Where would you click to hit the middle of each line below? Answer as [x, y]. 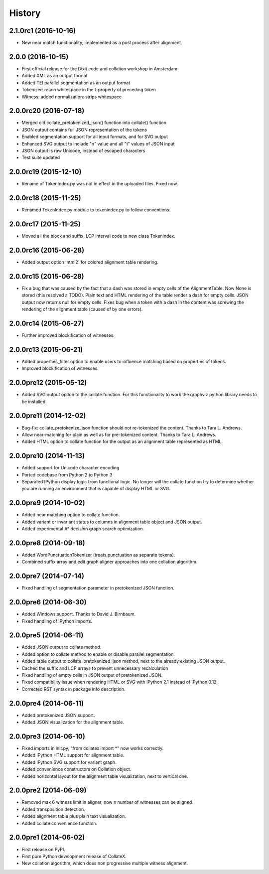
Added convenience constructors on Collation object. [76, 769]
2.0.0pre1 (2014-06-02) [47, 837]
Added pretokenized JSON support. [58, 715]
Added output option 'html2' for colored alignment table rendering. [90, 262]
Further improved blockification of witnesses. [68, 335]
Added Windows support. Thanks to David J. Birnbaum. [79, 614]
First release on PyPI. [44, 849]
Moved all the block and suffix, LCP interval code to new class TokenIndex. [98, 236]
